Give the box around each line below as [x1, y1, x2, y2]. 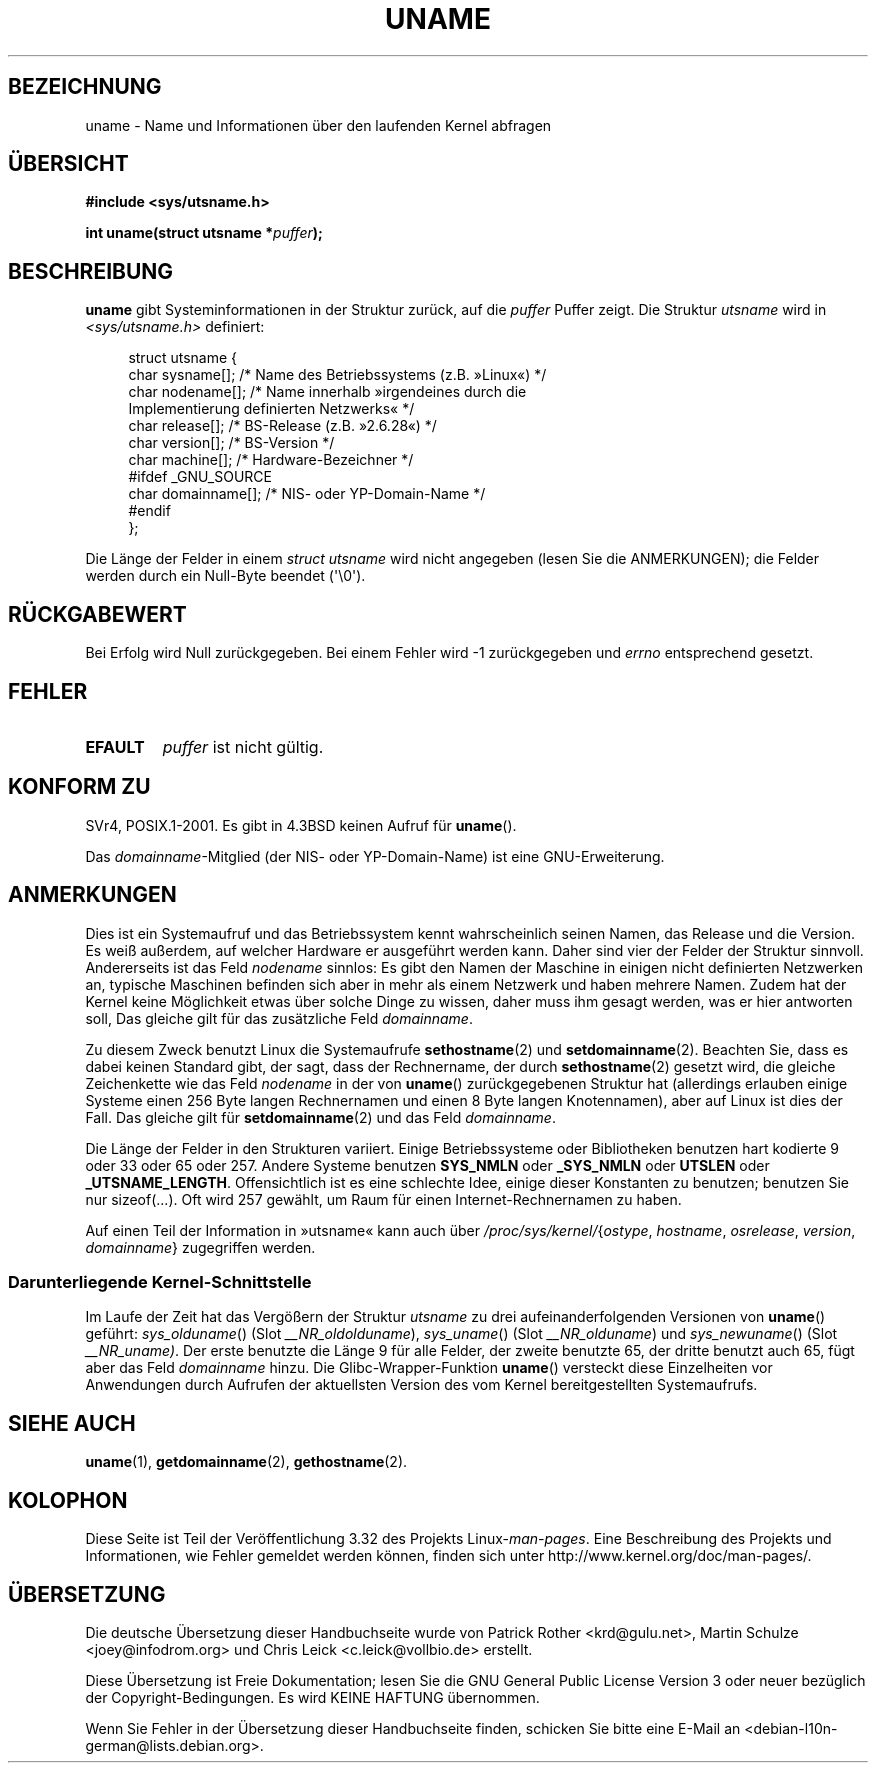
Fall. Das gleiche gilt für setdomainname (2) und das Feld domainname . [85, 1108, 556, 1126]
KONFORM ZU [8, 774, 151, 800]
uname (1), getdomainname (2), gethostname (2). [85, 1453, 408, 1471]
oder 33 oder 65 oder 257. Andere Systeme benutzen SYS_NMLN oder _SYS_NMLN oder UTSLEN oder [85, 1156, 770, 1174]
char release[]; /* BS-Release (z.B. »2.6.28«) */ [128, 417, 437, 435]
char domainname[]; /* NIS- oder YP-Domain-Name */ [128, 485, 486, 503]
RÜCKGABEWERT [8, 601, 187, 627]
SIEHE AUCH [8, 1410, 136, 1436]
